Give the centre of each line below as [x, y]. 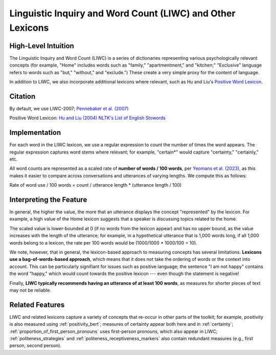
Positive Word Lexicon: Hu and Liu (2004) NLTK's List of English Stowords [87, 118]
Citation [22, 96]
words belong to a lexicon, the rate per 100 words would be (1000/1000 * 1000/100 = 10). [103, 242]
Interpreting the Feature [48, 200]
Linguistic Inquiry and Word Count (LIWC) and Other [122, 13]
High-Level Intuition [42, 46]
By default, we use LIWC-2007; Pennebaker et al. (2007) [69, 108]
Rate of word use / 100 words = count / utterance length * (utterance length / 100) [96, 185]
